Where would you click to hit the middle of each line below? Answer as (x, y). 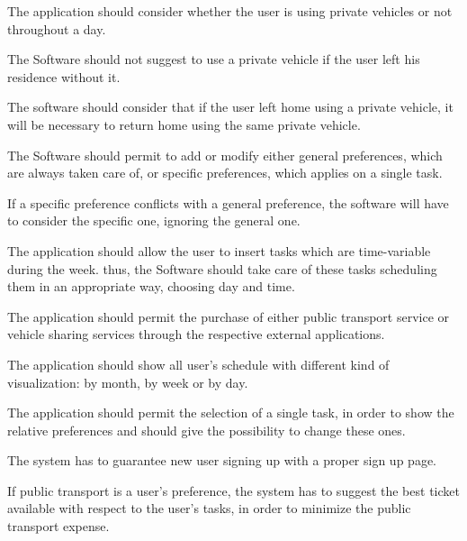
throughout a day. (57, 28)
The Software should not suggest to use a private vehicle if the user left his (214, 59)
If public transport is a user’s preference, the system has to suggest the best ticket (233, 490)
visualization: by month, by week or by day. (128, 382)
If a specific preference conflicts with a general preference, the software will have (228, 202)
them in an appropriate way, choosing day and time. (151, 286)
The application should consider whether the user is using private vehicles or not (230, 11)
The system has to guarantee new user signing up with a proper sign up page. (222, 460)
